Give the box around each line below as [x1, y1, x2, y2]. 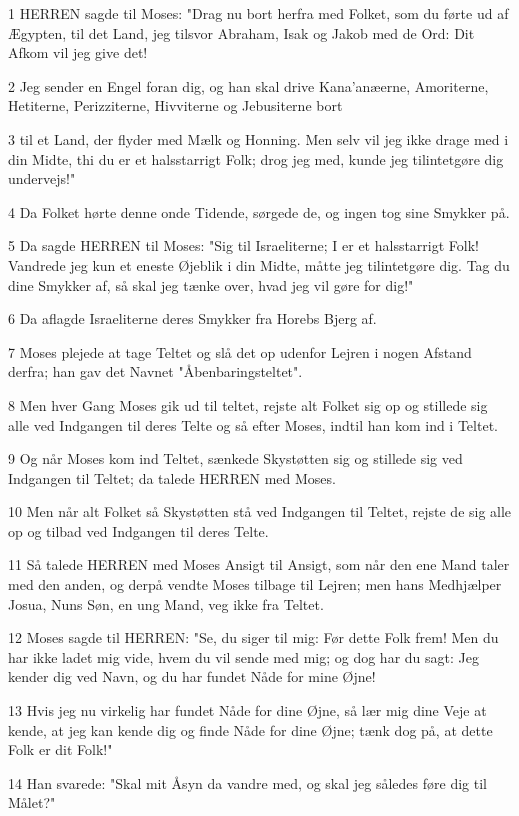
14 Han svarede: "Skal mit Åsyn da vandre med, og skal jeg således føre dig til [8, 772, 487, 793]
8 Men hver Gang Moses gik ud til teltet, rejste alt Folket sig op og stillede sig [8, 394, 488, 415]
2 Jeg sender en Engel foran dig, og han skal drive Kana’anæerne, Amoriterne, [8, 75, 489, 96]
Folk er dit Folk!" [8, 739, 113, 760]
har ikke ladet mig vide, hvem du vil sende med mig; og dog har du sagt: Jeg [8, 646, 479, 667]
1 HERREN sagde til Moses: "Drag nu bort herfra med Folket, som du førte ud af [8, 3, 509, 23]
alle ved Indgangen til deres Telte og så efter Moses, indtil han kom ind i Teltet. [8, 414, 498, 435]
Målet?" [8, 792, 56, 813]
